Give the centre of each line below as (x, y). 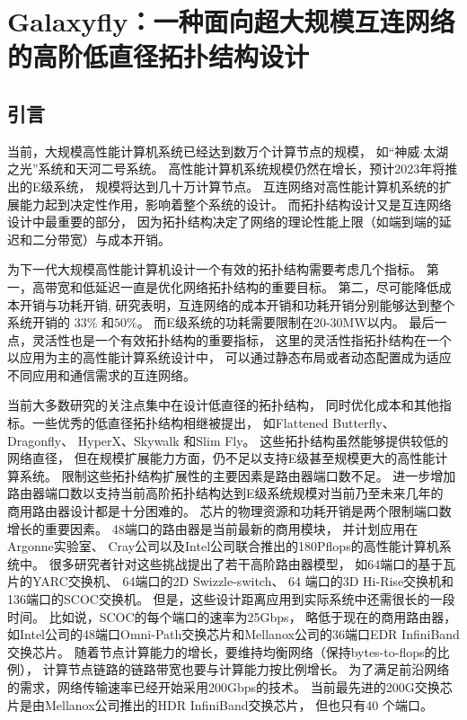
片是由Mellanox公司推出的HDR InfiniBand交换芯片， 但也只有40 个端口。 (220, 704)
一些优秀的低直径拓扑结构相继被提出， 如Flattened (180, 423)
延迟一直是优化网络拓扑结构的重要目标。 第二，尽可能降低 (267, 286)
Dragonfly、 (41, 440)
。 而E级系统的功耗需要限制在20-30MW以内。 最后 (286, 322)
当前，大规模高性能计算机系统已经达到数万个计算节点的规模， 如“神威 (214, 151)
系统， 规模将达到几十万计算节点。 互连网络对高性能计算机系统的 (246, 186)
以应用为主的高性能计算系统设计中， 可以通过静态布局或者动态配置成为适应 (229, 357)
